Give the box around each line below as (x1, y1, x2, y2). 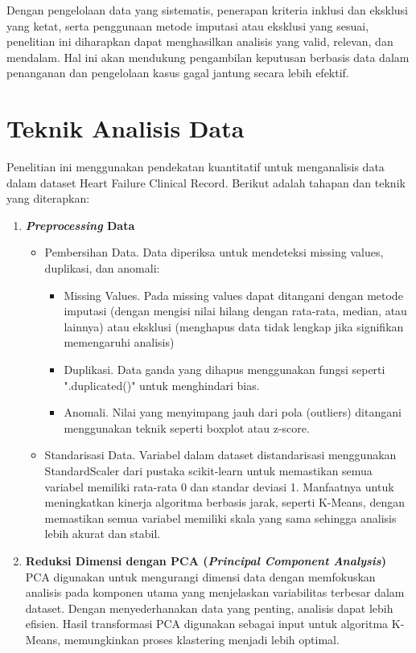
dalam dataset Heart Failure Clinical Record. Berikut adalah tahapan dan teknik (6, 174, 406, 191)
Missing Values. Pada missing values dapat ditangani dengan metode (64, 286, 403, 303)
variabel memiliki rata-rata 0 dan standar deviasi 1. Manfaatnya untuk (44, 478, 394, 495)
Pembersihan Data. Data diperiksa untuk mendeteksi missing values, (44, 244, 384, 261)
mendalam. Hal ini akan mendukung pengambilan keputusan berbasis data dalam (6, 48, 410, 65)
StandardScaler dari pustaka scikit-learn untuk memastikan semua (44, 462, 373, 478)
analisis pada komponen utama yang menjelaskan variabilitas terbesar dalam (25, 584, 405, 601)
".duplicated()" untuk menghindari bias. (64, 376, 260, 393)
